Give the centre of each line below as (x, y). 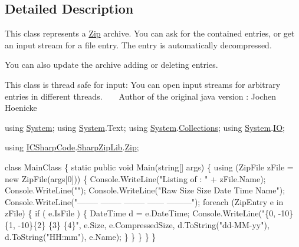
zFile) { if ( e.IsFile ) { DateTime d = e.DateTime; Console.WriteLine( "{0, (140, 213)
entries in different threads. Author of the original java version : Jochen (140, 96)
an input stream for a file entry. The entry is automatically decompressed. (138, 45)
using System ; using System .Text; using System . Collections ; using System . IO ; (145, 127)
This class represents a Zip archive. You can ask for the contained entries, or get (150, 33)
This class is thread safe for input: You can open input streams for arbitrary (143, 84)
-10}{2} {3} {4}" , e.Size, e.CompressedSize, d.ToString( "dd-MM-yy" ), (144, 224)
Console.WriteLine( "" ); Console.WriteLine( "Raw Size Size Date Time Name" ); (145, 190)
